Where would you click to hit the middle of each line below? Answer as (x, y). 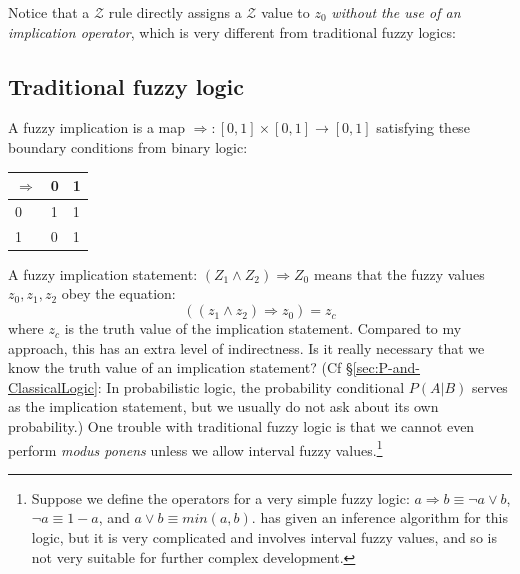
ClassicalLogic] (53, 386)
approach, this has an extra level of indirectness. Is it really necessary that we (246, 347)
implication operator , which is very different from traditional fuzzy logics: (232, 31)
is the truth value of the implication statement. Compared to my (263, 328)
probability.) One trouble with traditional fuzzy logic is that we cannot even (241, 426)
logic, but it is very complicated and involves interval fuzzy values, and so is (264, 537)
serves (489, 386)
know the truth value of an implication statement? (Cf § (180, 367)
